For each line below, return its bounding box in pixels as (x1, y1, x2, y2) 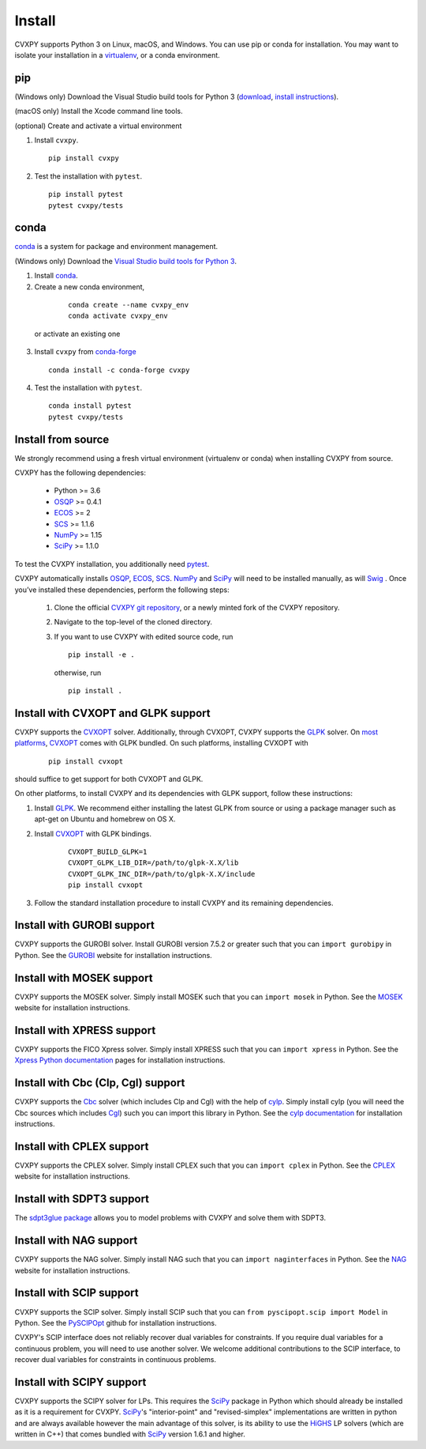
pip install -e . (68, 651, 135, 659)
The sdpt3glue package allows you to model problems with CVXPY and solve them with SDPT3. (14, 1213, 327, 1223)
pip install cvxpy (48, 154, 120, 163)
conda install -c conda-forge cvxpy (48, 365, 190, 375)
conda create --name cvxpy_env (68, 300, 189, 310)
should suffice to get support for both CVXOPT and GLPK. (14, 775, 204, 784)
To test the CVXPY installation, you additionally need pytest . (14, 559, 210, 568)
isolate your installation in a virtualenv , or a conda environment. (14, 50, 220, 59)
